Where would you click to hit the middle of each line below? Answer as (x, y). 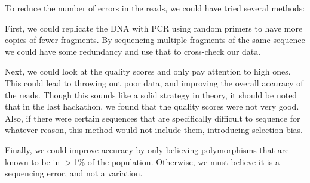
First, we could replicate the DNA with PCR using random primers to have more (154, 28)
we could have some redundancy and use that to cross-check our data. (133, 51)
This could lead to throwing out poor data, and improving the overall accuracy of (154, 83)
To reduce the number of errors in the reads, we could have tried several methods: (155, 8)
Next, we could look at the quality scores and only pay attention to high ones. (148, 71)
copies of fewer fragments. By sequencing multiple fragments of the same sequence (155, 40)
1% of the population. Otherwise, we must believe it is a (177, 161)
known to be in (33, 161)
